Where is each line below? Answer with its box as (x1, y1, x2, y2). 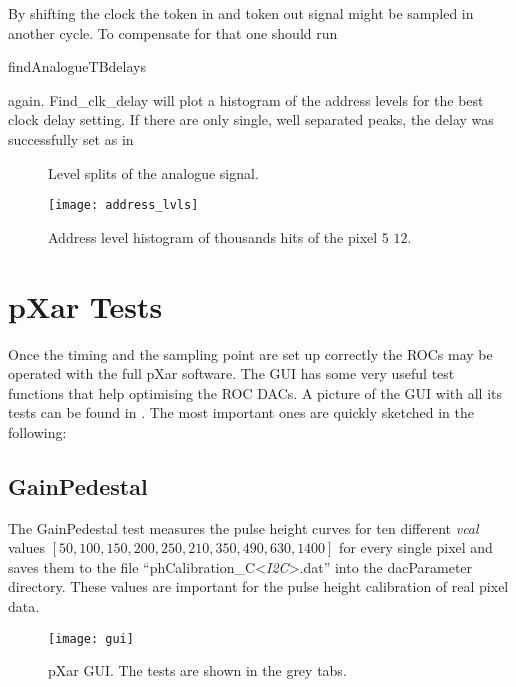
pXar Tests (8, 285, 163, 326)
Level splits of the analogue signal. (48, 162, 259, 183)
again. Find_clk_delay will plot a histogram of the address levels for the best (8, 89, 484, 110)
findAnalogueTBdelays (8, 56, 146, 77)
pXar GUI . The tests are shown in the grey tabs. (48, 660, 347, 681)
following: (8, 421, 67, 442)
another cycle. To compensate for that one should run (8, 22, 338, 43)
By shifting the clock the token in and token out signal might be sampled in (8, 3, 474, 23)
